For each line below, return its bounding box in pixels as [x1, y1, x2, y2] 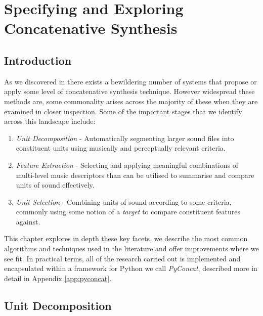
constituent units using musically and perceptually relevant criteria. [16, 143, 226, 153]
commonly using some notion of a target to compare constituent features [16, 206, 241, 217]
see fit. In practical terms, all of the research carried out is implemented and [4, 253, 241, 263]
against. [16, 216, 40, 227]
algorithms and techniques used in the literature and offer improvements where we [4, 243, 259, 254]
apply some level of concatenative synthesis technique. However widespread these [4, 86, 255, 97]
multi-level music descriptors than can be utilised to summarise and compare [16, 169, 254, 180]
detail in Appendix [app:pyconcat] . [4, 273, 112, 283]
